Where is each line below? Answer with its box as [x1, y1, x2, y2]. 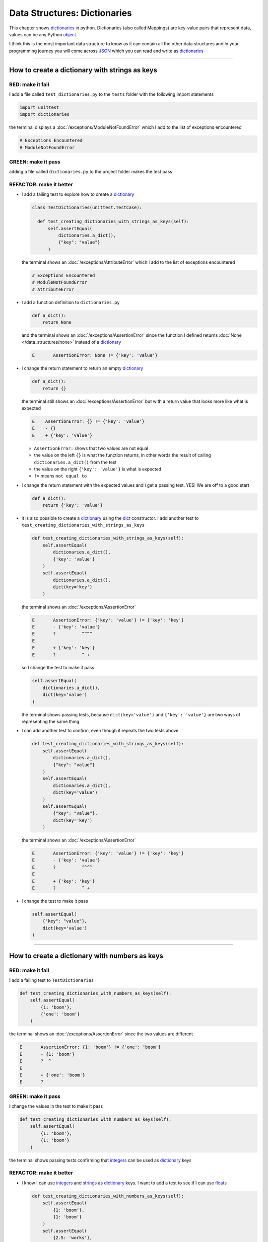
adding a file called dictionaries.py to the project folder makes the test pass [9, 169, 172, 175]
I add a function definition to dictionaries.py [21, 299, 120, 305]
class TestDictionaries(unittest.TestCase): [32, 205, 142, 211]
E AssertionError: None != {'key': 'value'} [32, 353, 158, 358]
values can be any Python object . [9, 31, 78, 37]
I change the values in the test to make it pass [9, 1103, 103, 1109]
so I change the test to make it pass [21, 665, 94, 671]
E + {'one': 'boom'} [19, 1072, 85, 1078]
